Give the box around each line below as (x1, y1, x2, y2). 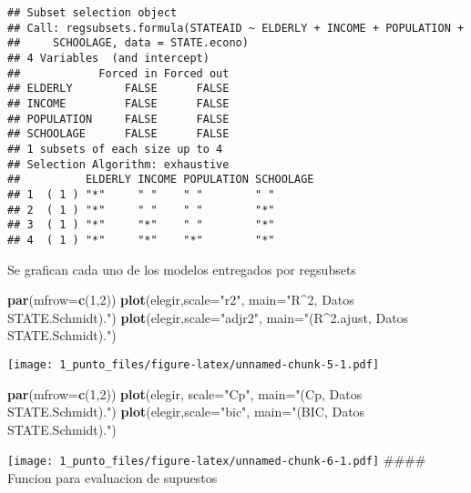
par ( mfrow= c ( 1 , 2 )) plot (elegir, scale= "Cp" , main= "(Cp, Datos (7, 384, 363, 403)
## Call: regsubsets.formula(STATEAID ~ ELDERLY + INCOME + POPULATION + (7, 21, 465, 35)
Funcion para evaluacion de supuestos (7, 468, 218, 487)
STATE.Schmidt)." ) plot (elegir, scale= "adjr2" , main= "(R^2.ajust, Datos (7, 307, 409, 327)
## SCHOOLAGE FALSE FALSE (7, 127, 230, 141)
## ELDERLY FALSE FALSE (7, 82, 230, 96)
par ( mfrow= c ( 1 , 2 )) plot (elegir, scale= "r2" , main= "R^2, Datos (7, 290, 354, 309)
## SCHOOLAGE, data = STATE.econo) (7, 36, 249, 50)
